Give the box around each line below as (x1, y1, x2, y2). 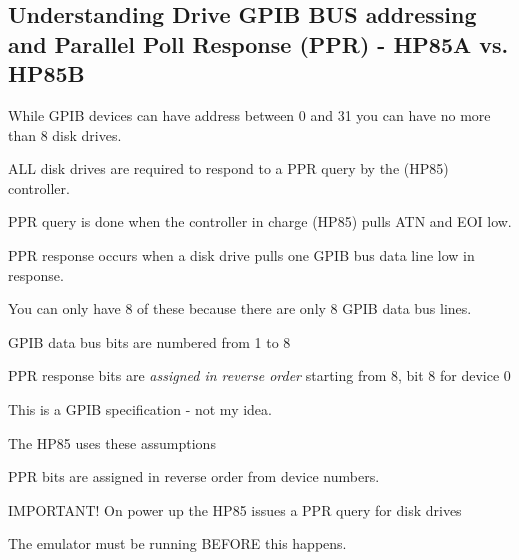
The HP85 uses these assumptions (8, 432, 216, 453)
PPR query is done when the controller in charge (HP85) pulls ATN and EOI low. (8, 211, 512, 232)
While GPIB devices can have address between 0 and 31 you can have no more (8, 104, 491, 125)
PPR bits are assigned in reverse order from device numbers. (8, 466, 380, 487)
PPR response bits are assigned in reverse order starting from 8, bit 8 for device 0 (8, 365, 511, 386)
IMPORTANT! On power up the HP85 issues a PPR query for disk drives (8, 499, 462, 520)
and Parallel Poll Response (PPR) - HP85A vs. (8, 28, 509, 59)
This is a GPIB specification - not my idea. (8, 398, 272, 419)
